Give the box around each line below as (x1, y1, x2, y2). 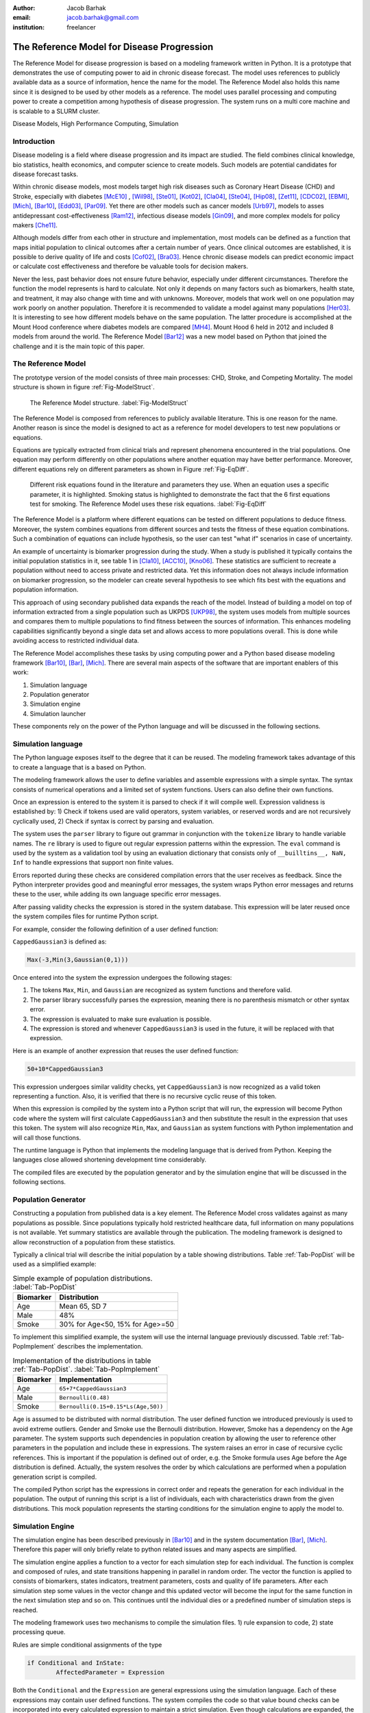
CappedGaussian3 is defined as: (12, 937, 107, 946)
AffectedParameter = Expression (56, 1668, 164, 1677)
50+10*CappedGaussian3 (27, 1065, 103, 1072)
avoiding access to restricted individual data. (12, 637, 140, 645)
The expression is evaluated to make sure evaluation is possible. (29, 1015, 212, 1023)
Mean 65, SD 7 (59, 1302, 107, 1311)
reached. (12, 1605, 38, 1614)
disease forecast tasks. (12, 170, 79, 178)
